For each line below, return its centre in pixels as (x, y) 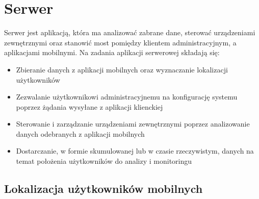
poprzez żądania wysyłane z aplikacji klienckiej (89, 106)
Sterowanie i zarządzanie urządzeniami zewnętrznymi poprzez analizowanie (133, 124)
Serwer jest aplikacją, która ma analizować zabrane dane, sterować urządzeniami (130, 32)
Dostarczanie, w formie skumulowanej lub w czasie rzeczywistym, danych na (135, 151)
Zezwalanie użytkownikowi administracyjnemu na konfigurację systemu (127, 97)
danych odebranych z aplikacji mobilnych (80, 133)
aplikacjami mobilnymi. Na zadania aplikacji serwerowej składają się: (112, 52)
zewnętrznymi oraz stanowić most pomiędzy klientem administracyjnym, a (120, 42)
